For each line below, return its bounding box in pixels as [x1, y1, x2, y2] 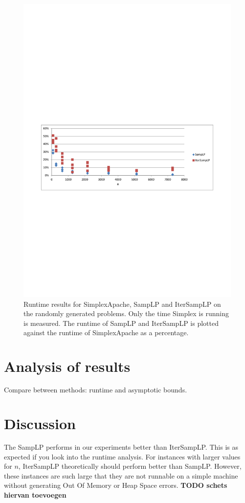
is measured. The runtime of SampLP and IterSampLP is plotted [23, 318, 219, 328]
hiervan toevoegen [4, 489, 67, 500]
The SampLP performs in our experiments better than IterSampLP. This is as [4, 441, 238, 452]
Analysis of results [4, 356, 131, 376]
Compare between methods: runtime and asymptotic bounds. [4, 385, 187, 395]
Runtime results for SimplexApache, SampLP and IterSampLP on [23, 298, 221, 309]
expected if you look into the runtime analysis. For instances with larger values [4, 451, 241, 461]
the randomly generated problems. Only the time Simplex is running [23, 308, 229, 319]
